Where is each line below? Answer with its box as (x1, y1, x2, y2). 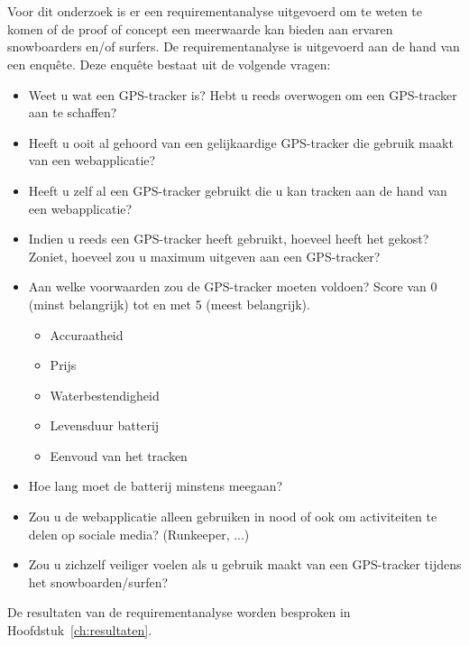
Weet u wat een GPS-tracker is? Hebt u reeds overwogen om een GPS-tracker (28, 85, 457, 104)
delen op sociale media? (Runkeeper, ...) (28, 524, 250, 543)
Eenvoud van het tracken (50, 446, 188, 465)
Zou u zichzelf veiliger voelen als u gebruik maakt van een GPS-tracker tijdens (28, 555, 462, 574)
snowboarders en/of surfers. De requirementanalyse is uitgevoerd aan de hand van (7, 37, 460, 56)
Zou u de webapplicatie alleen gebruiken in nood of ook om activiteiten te (28, 507, 437, 526)
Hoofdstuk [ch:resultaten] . (7, 621, 152, 640)
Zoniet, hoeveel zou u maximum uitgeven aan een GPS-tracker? (28, 246, 381, 265)
